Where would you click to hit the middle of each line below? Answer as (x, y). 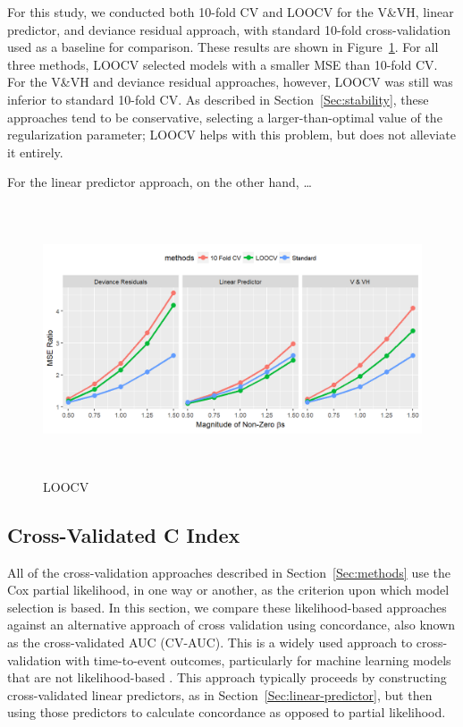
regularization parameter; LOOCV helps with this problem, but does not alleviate (231, 135)
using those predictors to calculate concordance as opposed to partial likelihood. (227, 712)
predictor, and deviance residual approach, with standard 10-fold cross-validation (229, 29)
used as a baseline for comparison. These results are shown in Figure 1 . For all (223, 47)
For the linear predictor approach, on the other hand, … (160, 182)
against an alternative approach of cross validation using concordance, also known (231, 625)
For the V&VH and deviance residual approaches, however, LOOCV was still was (230, 82)
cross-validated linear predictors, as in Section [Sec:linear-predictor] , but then (220, 694)
